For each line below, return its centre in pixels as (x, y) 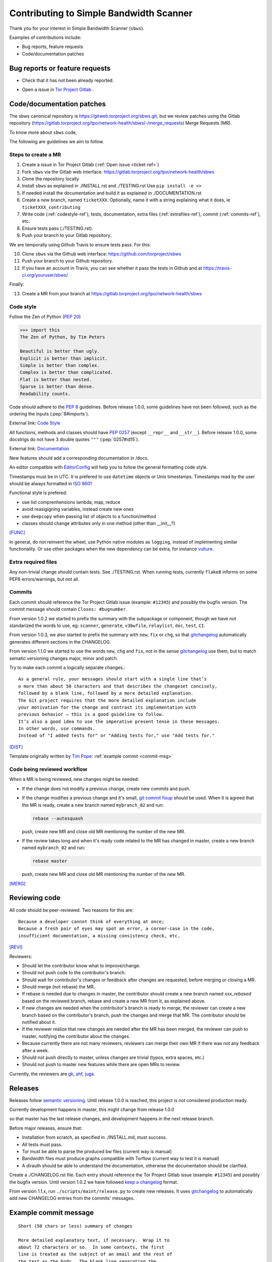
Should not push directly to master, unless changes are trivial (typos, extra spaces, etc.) (113, 1057)
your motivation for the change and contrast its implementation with (107, 707)
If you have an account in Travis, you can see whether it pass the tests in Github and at (112, 268)
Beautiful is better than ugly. (60, 351)
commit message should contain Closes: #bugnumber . (68, 609)
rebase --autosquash (58, 818)
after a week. (36, 1050)
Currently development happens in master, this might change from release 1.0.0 (92, 1110)
